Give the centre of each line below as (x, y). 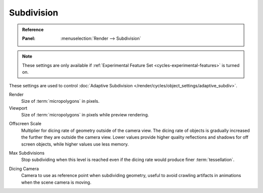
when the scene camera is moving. (56, 182)
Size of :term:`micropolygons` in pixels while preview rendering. (85, 115)
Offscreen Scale (25, 124)
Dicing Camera (24, 169)
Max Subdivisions (27, 153)
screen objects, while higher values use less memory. (75, 144)
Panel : (29, 38)
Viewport (18, 108)
